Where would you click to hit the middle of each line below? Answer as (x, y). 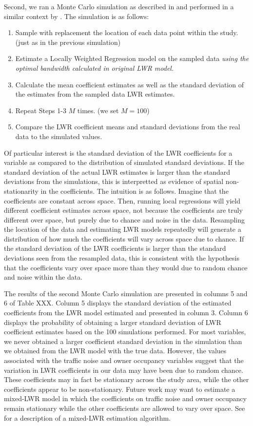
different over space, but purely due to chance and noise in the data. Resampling (125, 219)
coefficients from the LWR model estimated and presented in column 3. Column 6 (126, 313)
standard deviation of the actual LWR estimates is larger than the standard (117, 172)
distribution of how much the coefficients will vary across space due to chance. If (124, 238)
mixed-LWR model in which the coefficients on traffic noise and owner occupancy (125, 398)
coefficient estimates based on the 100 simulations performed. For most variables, (125, 332)
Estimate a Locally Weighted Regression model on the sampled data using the (132, 58)
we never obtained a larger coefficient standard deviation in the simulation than (123, 341)
